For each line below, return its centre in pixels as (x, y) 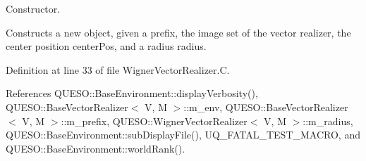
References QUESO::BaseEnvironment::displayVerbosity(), (132, 93)
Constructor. (33, 8)
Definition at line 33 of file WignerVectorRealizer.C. (118, 69)
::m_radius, (328, 121)
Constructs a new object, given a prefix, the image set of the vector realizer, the (178, 32)
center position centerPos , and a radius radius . (106, 46)
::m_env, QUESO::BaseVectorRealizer (266, 107)
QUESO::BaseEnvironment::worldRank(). (96, 148)
